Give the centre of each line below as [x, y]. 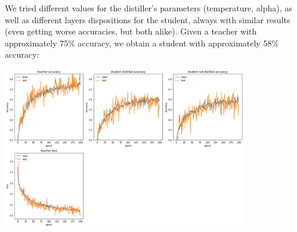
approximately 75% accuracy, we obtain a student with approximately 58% [142, 43]
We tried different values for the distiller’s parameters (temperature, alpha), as [148, 8]
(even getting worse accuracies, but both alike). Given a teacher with [131, 31]
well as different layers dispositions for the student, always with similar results [148, 19]
